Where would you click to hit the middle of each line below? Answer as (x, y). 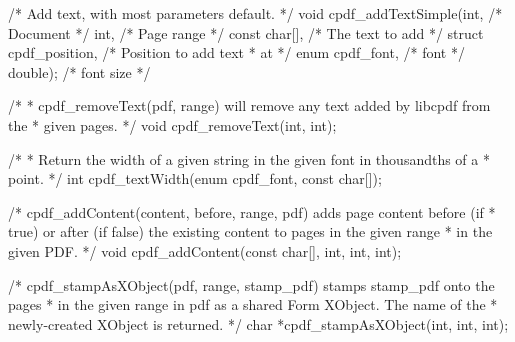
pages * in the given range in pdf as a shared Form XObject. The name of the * (253, 304)
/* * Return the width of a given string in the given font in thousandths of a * (249, 158)
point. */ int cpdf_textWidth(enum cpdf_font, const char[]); (195, 178)
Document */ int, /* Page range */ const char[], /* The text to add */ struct (246, 32)
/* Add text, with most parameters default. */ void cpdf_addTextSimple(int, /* (255, 13)
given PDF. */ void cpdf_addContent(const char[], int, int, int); (205, 250)
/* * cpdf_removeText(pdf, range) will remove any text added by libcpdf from (249, 105)
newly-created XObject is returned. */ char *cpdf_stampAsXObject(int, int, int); (258, 323)
